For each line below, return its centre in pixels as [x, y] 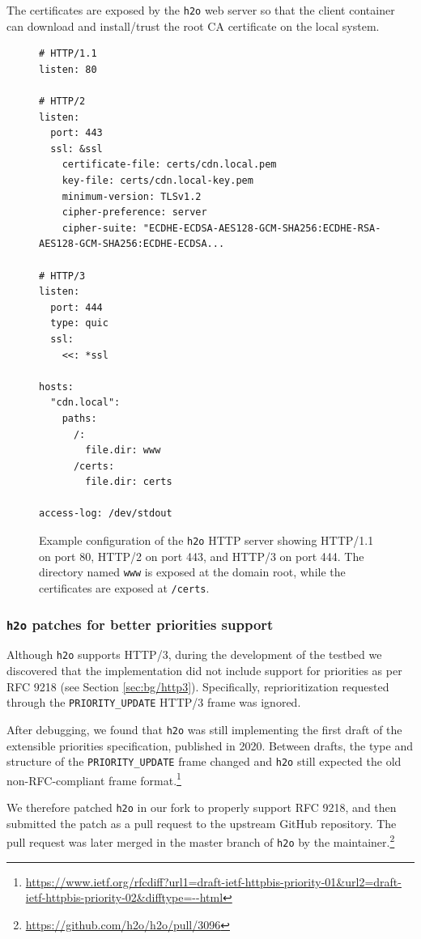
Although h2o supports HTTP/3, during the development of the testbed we [194, 654]
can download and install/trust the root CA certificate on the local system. [193, 25]
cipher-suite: [100, 228]
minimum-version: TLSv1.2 [132, 196]
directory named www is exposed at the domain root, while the [192, 572]
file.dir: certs [129, 482]
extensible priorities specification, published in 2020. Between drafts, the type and [210, 745]
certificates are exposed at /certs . [124, 587]
